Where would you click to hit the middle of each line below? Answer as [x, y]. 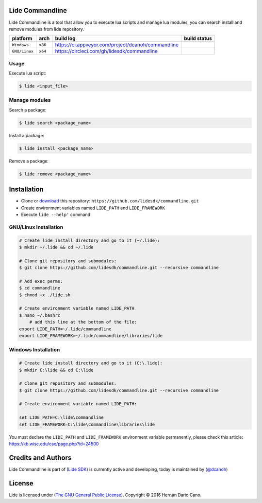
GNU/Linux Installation [36, 227]
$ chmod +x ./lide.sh [45, 295]
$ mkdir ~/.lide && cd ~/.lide [57, 247]
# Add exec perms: [41, 281]
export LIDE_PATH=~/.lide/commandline [65, 329]
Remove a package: [29, 161]
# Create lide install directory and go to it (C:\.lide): [91, 363]
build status [198, 38]
